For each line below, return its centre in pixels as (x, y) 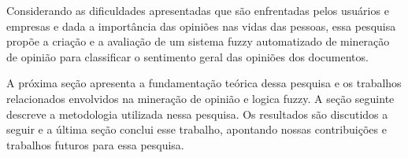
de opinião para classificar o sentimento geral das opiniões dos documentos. (187, 56)
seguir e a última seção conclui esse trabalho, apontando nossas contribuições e (197, 129)
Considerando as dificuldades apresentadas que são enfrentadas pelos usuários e (198, 10)
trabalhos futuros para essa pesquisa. (95, 144)
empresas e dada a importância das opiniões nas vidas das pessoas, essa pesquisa (201, 26)
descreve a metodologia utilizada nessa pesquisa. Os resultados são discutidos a (197, 114)
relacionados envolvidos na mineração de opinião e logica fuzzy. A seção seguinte (200, 98)
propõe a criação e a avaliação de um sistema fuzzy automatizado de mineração (198, 41)
